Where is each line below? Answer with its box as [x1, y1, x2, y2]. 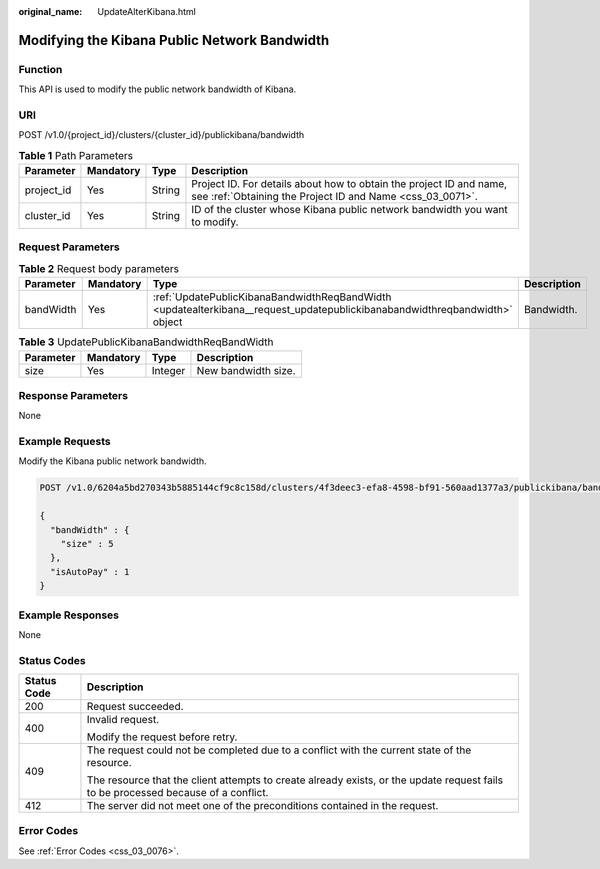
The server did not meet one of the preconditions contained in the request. [86, 799, 439, 813]
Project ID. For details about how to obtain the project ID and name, [191, 177, 508, 191]
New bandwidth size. [196, 363, 296, 377]
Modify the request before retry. [86, 730, 238, 744]
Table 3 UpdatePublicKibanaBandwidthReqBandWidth [18, 335, 274, 349]
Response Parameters [18, 388, 129, 402]
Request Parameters [18, 240, 120, 254]
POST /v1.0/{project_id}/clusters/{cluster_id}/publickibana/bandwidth [18, 129, 305, 141]
